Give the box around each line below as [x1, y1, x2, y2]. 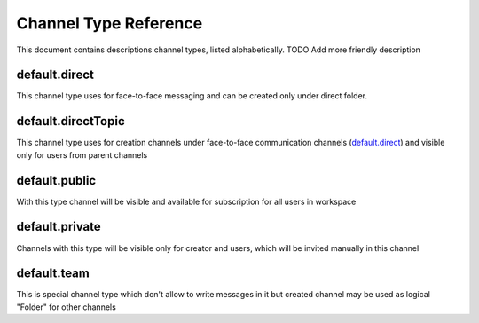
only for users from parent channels [16, 149, 148, 160]
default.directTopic [16, 114, 126, 129]
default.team [16, 266, 90, 281]
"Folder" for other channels [16, 302, 117, 312]
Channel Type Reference [16, 13, 203, 33]
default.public [16, 173, 97, 188]
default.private [16, 219, 101, 234]
